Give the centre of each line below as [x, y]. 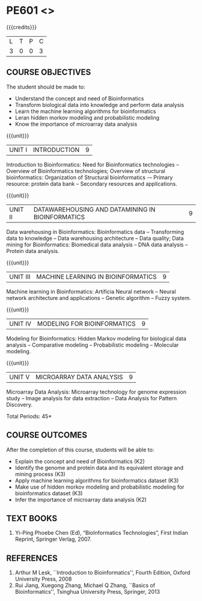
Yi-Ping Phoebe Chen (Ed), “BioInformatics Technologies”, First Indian [101, 533]
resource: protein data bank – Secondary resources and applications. [92, 183]
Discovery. [20, 404]
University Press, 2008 [43, 579]
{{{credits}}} [22, 27]
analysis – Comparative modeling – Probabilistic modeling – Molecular [93, 345]
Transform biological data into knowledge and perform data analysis [99, 105]
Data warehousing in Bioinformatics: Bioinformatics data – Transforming [95, 231]
